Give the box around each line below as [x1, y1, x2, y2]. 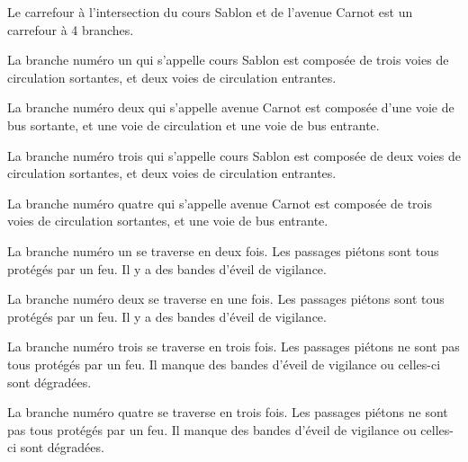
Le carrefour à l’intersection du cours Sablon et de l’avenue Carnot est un [7, 3, 413, 21]
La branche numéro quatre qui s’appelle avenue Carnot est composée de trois [7, 193, 432, 212]
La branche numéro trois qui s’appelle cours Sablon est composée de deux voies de [7, 146, 461, 164]
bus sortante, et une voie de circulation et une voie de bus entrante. [7, 115, 380, 134]
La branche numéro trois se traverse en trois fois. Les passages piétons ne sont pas [7, 337, 460, 356]
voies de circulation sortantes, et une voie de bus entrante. [7, 211, 328, 230]
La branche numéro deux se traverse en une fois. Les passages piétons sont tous [7, 289, 445, 308]
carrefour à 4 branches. [7, 20, 134, 39]
